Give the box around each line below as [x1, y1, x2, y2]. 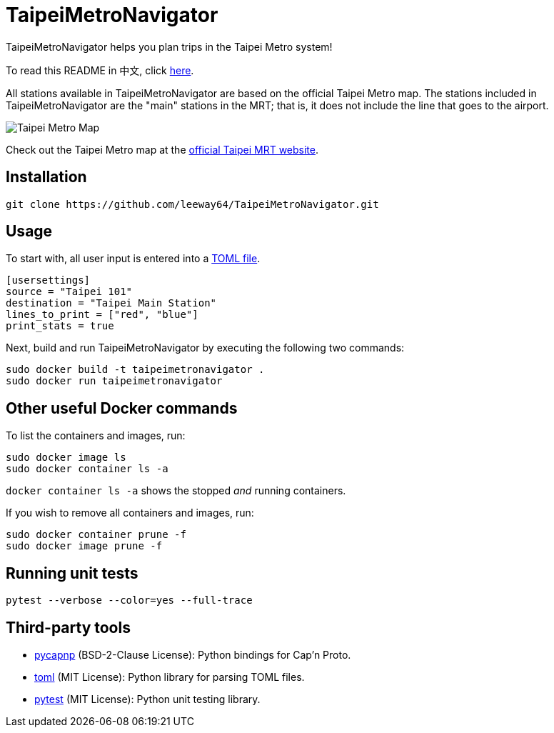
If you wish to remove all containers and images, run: [6, 507, 254, 519]
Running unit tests [6, 564, 138, 582]
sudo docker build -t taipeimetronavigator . [6, 364, 265, 376]
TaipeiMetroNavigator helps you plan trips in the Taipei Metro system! [6, 40, 333, 53]
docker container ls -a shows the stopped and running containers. [6, 484, 346, 497]
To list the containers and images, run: [6, 429, 186, 442]
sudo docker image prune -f [6, 540, 163, 552]
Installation [6, 168, 87, 186]
